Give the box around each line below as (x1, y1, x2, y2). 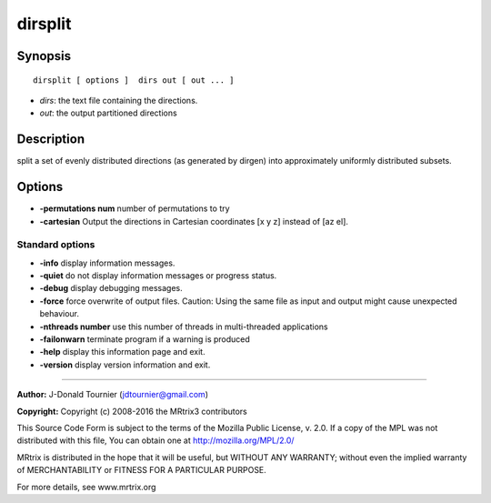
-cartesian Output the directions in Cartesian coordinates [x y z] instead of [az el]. (39, 216, 349, 226)
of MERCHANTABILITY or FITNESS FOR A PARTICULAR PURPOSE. (16, 465, 267, 476)
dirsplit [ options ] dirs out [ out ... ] (33, 75, 235, 86)
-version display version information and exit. (39, 359, 211, 370)
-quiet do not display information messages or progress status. (39, 270, 277, 281)
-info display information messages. (39, 257, 175, 268)
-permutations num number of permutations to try (39, 203, 231, 214)
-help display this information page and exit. (39, 347, 205, 357)
